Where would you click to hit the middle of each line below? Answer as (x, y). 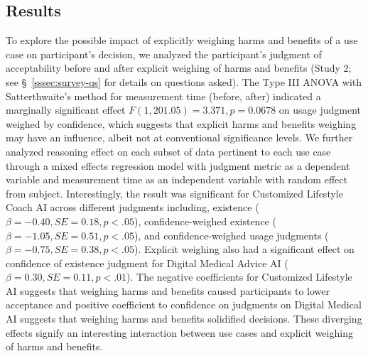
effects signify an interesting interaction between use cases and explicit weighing (179, 332)
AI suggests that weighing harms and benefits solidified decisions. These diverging (184, 319)
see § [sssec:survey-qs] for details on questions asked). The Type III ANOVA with (184, 81)
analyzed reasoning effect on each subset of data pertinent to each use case (168, 151)
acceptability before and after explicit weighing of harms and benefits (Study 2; (179, 68)
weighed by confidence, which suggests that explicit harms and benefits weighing (181, 123)
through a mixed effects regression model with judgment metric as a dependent (178, 165)
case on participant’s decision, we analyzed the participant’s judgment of (164, 54)
